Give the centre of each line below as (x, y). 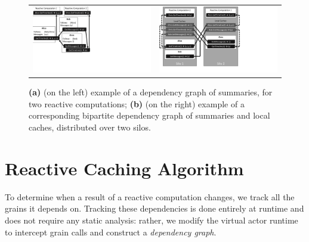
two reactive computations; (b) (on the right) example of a (137, 103)
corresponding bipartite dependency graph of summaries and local (149, 115)
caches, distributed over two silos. (90, 127)
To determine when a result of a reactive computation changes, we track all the (150, 196)
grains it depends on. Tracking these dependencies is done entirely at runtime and (154, 208)
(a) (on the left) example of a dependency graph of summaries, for (151, 92)
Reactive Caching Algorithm (124, 168)
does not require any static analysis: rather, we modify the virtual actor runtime (152, 220)
